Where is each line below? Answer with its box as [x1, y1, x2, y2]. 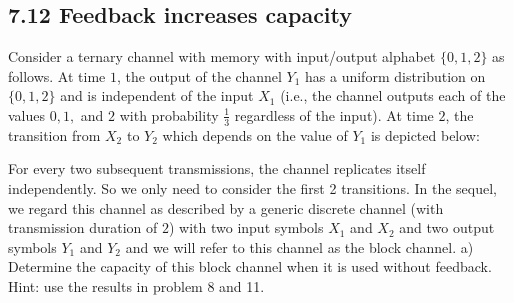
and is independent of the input [60, 85, 254, 106]
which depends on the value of [162, 124, 348, 145]
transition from [8, 124, 101, 145]
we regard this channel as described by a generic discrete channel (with [8, 197, 444, 218]
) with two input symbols [168, 217, 324, 238]
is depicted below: [370, 124, 480, 145]
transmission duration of [8, 217, 158, 238]
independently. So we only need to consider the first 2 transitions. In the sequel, [8, 178, 497, 198]
